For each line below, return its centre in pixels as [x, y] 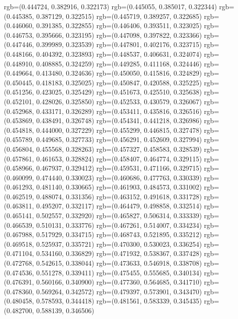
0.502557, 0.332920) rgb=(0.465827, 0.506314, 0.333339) [119, 215]
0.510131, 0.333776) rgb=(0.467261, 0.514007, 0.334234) [119, 225]
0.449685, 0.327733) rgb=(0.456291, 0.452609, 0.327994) [119, 139]
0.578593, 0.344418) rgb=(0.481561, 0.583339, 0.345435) [119, 301]
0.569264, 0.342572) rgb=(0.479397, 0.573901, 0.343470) [119, 291]
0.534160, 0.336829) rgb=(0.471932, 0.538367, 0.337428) [119, 253]
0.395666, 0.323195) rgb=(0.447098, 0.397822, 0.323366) [119, 35]
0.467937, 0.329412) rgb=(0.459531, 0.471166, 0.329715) [119, 168]
